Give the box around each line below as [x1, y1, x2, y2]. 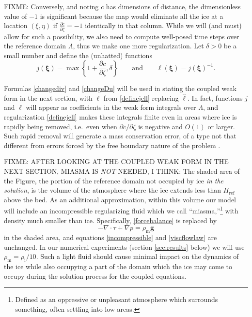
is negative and [138, 121, 183, 131]
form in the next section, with [4, 92, 93, 103]
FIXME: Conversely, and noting [4, 1, 99, 11]
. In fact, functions [187, 92, 243, 103]
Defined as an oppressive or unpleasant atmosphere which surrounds [15, 294, 218, 304]
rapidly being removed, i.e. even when [4, 121, 117, 131]
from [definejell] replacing [103, 92, 179, 103]
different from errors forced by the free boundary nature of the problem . [4, 140, 220, 150]
